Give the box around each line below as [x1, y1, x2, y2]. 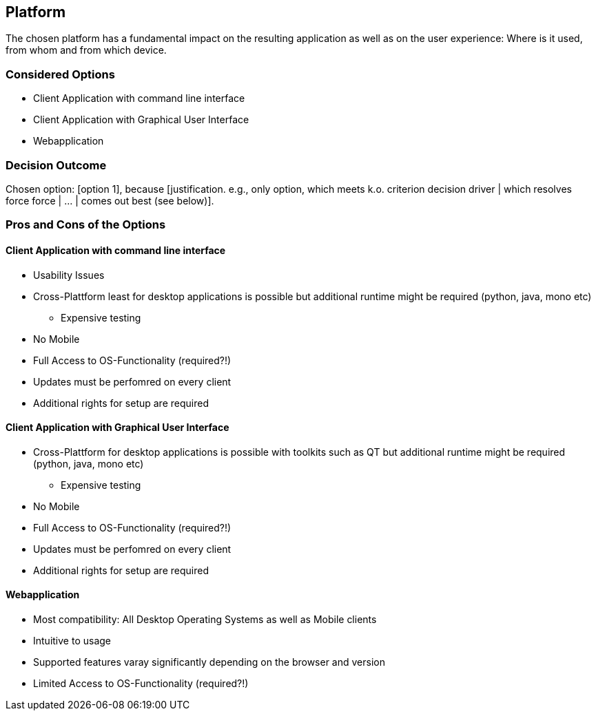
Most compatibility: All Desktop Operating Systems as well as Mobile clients [33, 613, 377, 625]
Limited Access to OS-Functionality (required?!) [33, 677, 249, 689]
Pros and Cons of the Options [6, 218, 166, 232]
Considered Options [6, 67, 115, 81]
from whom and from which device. [6, 44, 167, 56]
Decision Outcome [6, 158, 107, 172]
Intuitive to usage [33, 634, 111, 646]
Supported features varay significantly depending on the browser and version [33, 655, 385, 668]
